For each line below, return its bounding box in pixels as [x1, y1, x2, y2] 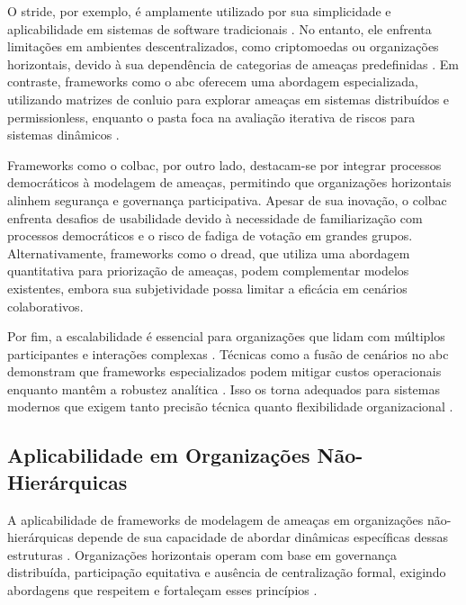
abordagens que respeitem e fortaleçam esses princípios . [7, 581, 318, 600]
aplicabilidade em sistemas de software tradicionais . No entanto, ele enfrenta [7, 19, 432, 38]
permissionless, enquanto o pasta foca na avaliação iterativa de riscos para [7, 107, 416, 126]
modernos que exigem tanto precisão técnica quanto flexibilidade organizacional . [7, 397, 453, 416]
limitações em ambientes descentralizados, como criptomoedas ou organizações [7, 37, 439, 56]
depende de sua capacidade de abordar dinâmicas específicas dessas [77, 528, 448, 546]
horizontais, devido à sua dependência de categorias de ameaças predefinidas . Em [7, 54, 459, 73]
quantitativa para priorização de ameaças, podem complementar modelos [7, 261, 409, 280]
